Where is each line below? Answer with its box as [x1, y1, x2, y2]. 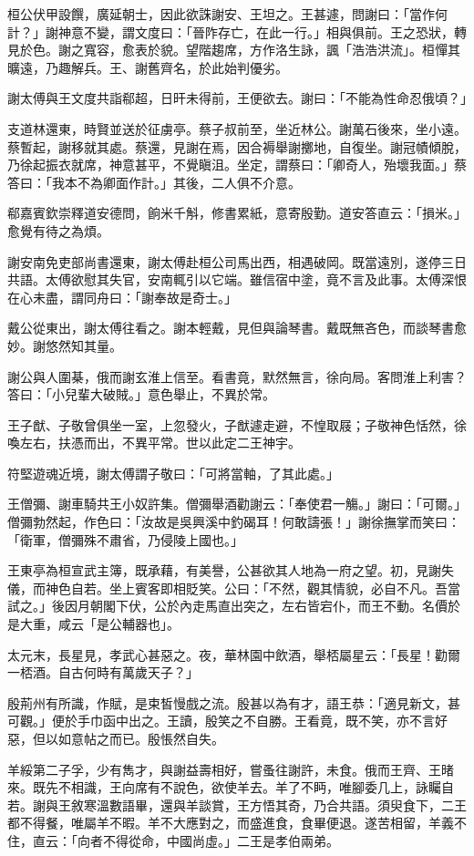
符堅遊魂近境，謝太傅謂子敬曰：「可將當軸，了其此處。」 [7, 463, 339, 482]
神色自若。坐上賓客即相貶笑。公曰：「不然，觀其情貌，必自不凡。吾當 [45, 578, 460, 597]
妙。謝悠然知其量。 [7, 335, 122, 355]
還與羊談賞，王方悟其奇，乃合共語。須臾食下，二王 [160, 795, 467, 814]
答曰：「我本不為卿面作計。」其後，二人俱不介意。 [7, 172, 301, 191]
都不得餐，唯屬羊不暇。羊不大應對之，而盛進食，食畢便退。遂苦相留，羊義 [7, 813, 454, 832]
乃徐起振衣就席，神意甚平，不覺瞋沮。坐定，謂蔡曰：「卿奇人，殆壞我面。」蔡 [7, 155, 467, 174]
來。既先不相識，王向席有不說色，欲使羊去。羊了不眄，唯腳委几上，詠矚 [7, 778, 441, 797]
